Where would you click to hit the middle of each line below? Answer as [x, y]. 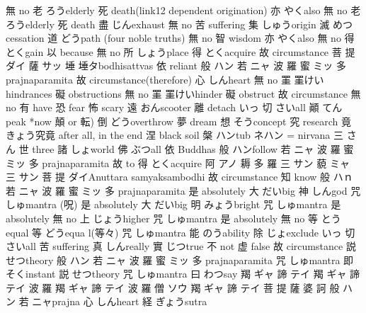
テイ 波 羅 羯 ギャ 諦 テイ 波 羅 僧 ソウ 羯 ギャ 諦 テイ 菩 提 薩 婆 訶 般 [173, 287]
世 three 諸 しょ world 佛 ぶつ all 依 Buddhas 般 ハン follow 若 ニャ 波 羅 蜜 [186, 148]
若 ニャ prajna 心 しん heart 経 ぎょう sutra [113, 301]
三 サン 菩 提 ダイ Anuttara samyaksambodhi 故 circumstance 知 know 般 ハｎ [179, 177]
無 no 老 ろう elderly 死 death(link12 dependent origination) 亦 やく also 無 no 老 [183, 10]
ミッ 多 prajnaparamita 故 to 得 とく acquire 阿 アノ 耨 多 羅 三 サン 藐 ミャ [178, 163]
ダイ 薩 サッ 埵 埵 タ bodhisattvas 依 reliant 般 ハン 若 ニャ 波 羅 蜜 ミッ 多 [176, 66]
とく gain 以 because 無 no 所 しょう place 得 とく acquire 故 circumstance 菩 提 [181, 51]
